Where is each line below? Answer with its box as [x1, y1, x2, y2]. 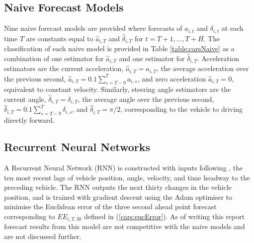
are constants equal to [26, 33, 93, 43]
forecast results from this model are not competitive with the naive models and [4, 221, 245, 232]
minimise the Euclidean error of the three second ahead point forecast [4, 201, 217, 212]
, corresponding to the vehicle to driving [120, 104, 243, 114]
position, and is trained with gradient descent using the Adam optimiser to [4, 191, 233, 202]
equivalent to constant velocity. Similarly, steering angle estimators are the [4, 84, 231, 94]
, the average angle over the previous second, [78, 94, 214, 104]
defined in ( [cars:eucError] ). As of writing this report [84, 211, 245, 222]
